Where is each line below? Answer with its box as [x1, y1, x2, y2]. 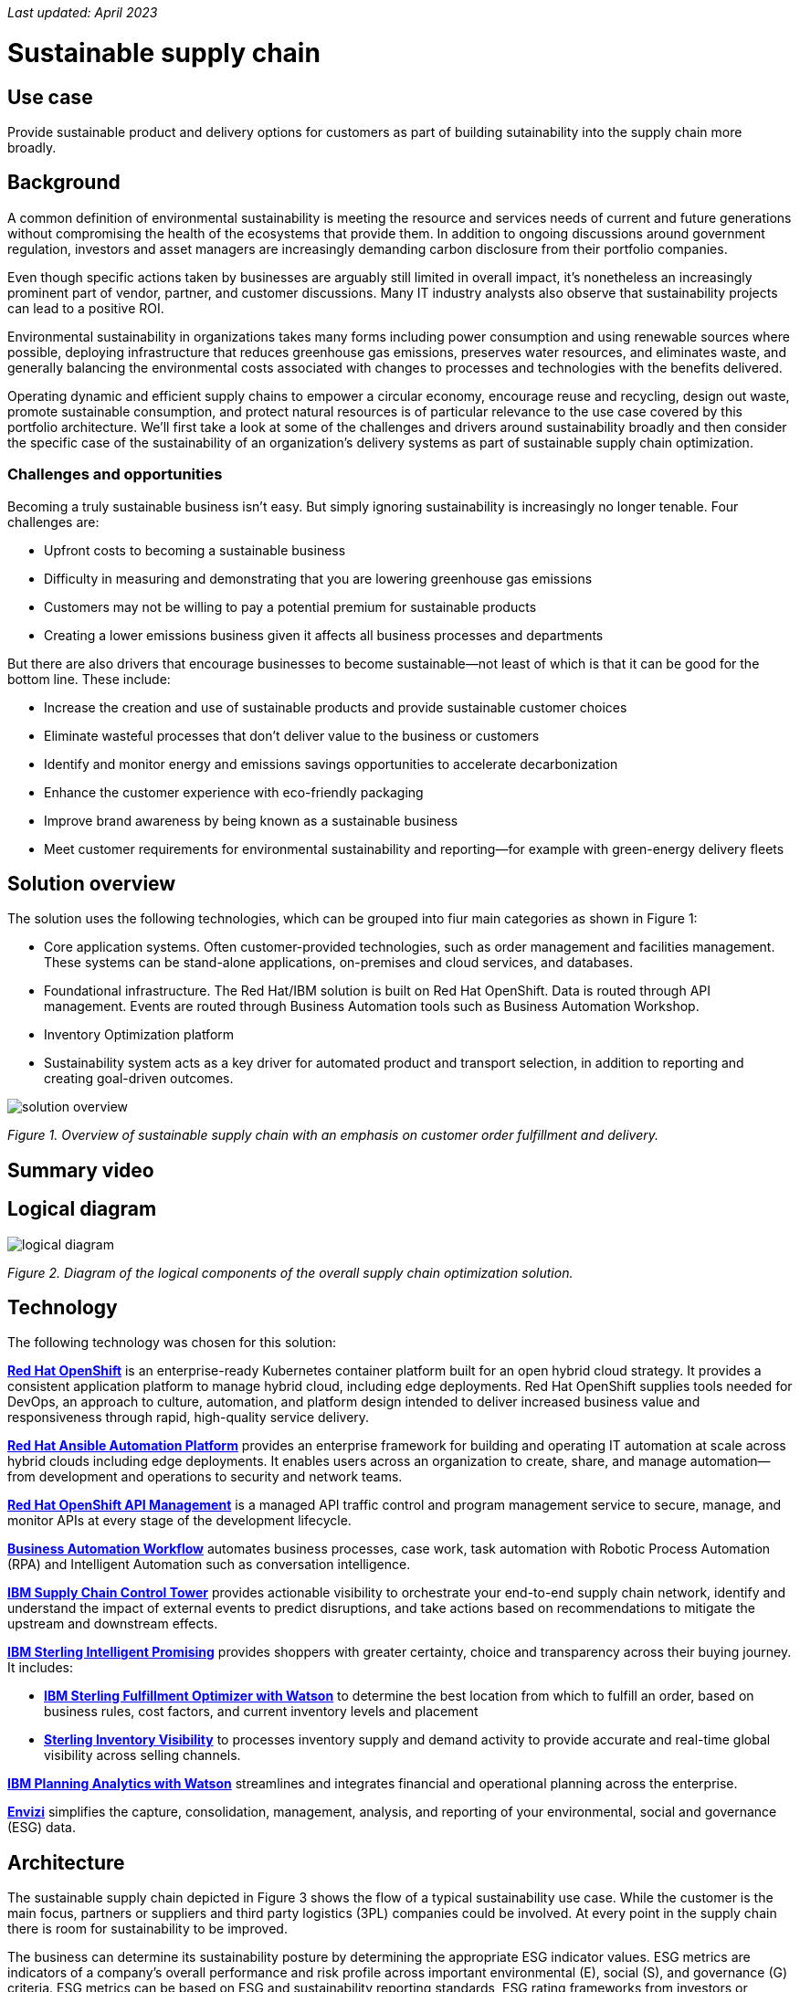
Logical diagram [7, 1197, 157, 1221]
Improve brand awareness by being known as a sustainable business [44, 812, 458, 828]
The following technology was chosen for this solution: [7, 1334, 337, 1351]
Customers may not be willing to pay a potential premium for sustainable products [44, 598, 537, 615]
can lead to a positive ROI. [7, 300, 164, 316]
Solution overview [7, 871, 176, 895]
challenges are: [7, 513, 100, 530]
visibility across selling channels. [44, 1747, 241, 1764]
